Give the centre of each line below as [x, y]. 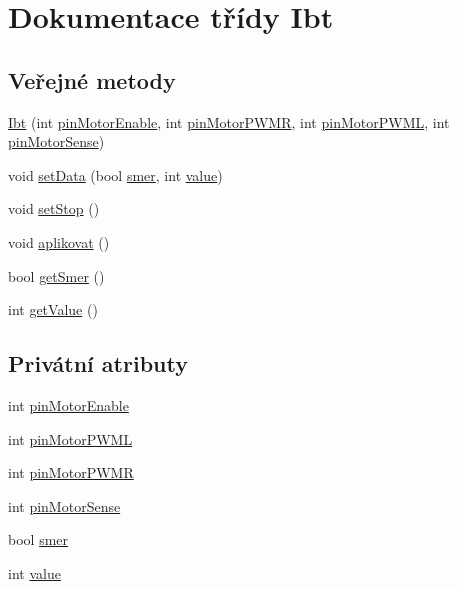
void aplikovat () [59, 241]
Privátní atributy [98, 363]
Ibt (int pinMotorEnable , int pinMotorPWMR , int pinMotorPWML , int [229, 121]
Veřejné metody [92, 79]
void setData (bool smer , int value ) [115, 174]
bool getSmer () [56, 275]
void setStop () [54, 208]
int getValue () [53, 309]
